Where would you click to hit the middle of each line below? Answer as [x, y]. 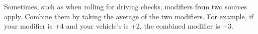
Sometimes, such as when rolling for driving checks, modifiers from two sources [125, 6]
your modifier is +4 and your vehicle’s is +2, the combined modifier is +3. [119, 26]
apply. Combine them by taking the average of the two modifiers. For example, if [129, 16]
